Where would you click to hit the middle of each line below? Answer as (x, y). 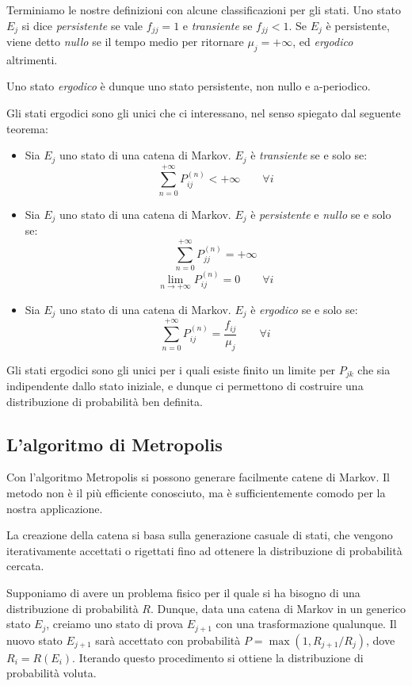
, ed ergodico (323, 42)
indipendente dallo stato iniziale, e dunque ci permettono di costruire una (185, 386)
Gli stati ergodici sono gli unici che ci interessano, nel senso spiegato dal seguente (204, 113)
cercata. (25, 566)
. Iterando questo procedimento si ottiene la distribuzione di (218, 657)
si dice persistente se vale (82, 25)
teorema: (27, 128)
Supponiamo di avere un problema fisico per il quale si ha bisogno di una (183, 593)
